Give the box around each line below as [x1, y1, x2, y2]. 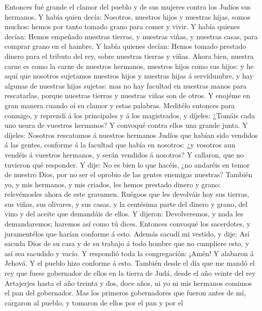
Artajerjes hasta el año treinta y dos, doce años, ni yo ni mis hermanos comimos [5, 277, 252, 288]
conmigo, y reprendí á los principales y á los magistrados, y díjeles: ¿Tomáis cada [5, 110, 255, 120]
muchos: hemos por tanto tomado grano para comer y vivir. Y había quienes [5, 21, 240, 32]
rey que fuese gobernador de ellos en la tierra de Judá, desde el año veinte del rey [5, 268, 256, 278]
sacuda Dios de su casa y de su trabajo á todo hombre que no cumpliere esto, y [5, 238, 249, 249]
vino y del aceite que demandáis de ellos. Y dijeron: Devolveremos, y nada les [5, 208, 243, 219]
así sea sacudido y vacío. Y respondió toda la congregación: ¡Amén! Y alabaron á [5, 248, 254, 258]
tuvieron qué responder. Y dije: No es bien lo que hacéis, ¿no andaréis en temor [5, 159, 250, 170]
